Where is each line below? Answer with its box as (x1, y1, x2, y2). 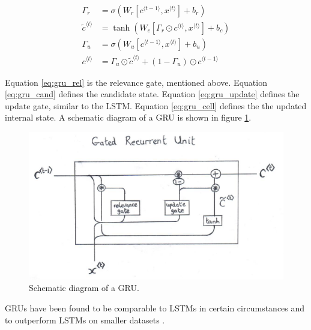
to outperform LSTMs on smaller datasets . (5, 313, 165, 326)
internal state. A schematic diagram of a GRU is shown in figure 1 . (5, 111, 252, 124)
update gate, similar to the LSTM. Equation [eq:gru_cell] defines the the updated (5, 99, 307, 112)
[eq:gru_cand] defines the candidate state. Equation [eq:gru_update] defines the (5, 88, 300, 100)
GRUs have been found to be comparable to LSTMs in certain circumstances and (5, 302, 305, 314)
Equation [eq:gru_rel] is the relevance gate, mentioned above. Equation (5, 76, 267, 88)
